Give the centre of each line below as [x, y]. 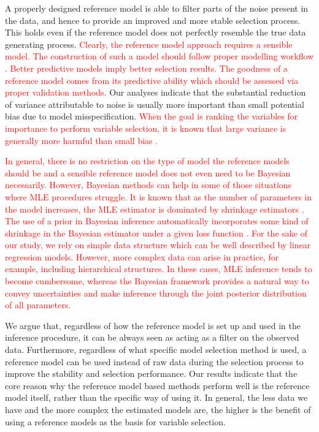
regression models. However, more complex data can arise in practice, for [142, 256]
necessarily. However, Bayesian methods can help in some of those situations [148, 185]
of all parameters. [38, 305]
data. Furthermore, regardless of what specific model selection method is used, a [156, 350]
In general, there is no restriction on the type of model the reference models [147, 161]
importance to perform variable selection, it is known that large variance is [146, 128]
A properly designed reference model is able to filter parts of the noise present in [157, 8]
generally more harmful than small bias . [82, 140]
